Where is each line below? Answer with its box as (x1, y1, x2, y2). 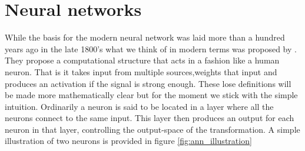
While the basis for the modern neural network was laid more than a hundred (5, 31, 285, 43)
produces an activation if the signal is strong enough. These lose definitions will (5, 77, 291, 89)
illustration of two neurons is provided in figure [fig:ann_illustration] (5, 135, 252, 147)
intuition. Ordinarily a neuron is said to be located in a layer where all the (5, 100, 274, 112)
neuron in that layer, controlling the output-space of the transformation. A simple (5, 123, 300, 135)
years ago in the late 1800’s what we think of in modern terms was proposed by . (5, 42, 297, 55)
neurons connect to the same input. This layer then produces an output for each (5, 112, 294, 124)
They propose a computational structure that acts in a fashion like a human (5, 54, 280, 66)
